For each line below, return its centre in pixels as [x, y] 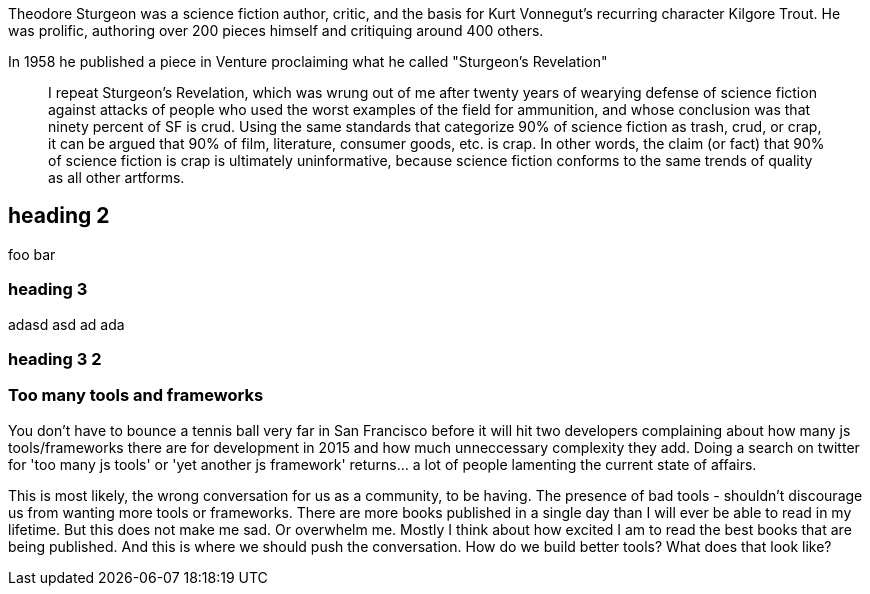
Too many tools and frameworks [136, 395]
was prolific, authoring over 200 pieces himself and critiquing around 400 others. [276, 30]
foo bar [32, 254]
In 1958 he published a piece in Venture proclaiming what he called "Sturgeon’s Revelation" [308, 61]
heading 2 [59, 216]
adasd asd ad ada [66, 324]
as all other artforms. [116, 177]
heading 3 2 [55, 358]
